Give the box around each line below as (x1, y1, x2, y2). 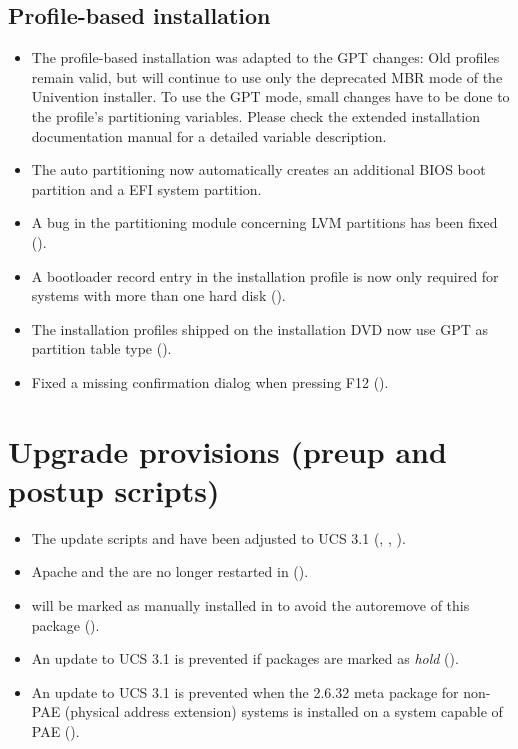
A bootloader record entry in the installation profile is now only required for (31, 265, 499, 286)
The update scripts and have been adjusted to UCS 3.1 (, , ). (31, 527, 406, 548)
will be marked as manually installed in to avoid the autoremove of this (31, 595, 470, 616)
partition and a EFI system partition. (31, 178, 262, 199)
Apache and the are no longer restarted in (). (31, 561, 309, 582)
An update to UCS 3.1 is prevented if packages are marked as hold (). (31, 648, 459, 669)
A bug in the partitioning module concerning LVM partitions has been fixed (31, 212, 498, 233)
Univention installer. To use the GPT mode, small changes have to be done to (31, 86, 510, 107)
